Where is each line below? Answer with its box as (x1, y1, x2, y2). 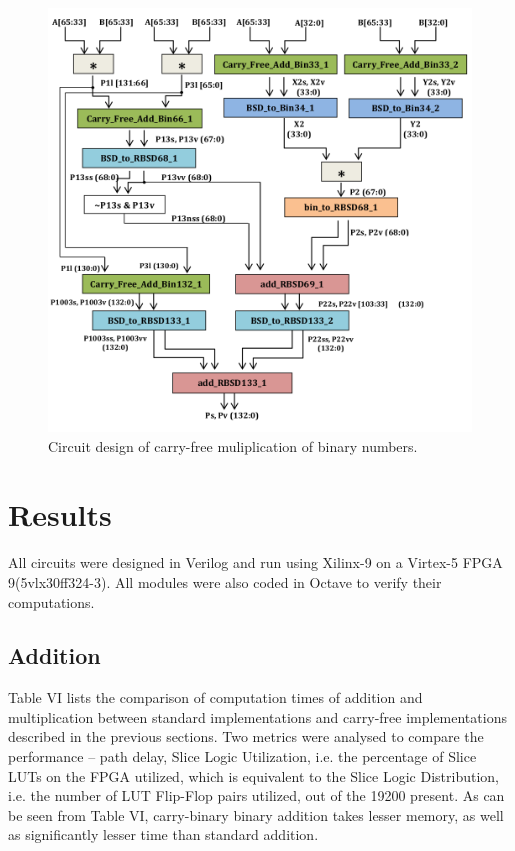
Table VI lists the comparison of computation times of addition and (8, 687, 423, 708)
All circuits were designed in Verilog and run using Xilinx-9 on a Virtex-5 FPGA (8, 552, 503, 573)
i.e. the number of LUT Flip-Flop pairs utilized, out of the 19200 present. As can (8, 785, 505, 806)
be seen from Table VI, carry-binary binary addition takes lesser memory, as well (8, 804, 504, 825)
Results (8, 494, 112, 535)
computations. (8, 591, 95, 612)
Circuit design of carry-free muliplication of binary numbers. (48, 435, 418, 456)
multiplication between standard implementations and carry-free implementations (8, 706, 507, 727)
